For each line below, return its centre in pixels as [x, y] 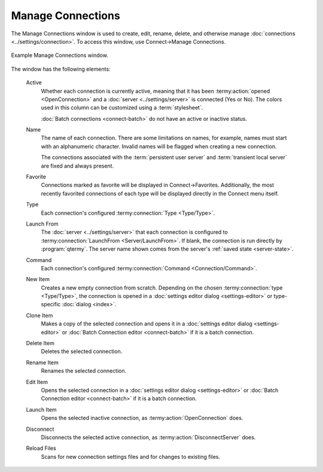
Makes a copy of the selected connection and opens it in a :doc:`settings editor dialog [147, 324]
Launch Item [41, 409]
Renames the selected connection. [84, 371]
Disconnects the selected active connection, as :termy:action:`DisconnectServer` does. [148, 437]
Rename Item [42, 363]
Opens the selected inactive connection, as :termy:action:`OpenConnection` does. [142, 418]
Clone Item [39, 315]
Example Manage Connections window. [60, 55]
